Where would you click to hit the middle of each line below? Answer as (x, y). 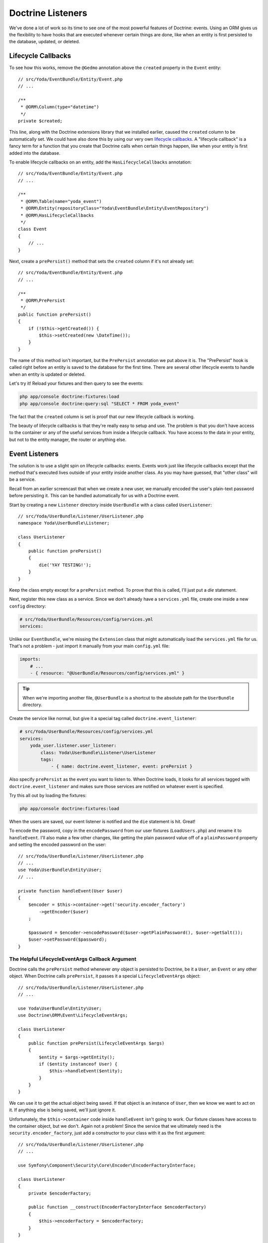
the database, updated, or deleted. (45, 42)
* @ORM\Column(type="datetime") (60, 107)
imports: (30, 659)
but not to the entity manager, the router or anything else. (68, 440)
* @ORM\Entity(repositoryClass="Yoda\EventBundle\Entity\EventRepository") (115, 208)
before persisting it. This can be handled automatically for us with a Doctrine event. (94, 496)
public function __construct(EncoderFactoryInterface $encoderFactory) (117, 1207)
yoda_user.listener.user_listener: (73, 746)
